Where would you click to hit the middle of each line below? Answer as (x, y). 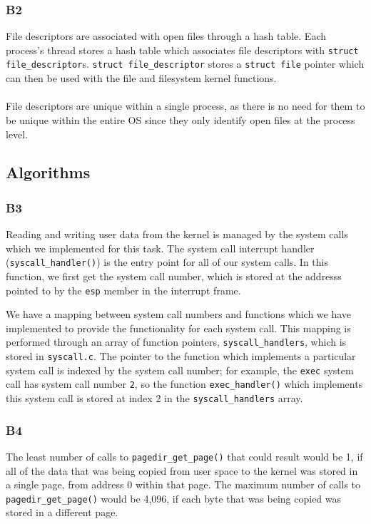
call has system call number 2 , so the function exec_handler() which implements (184, 384)
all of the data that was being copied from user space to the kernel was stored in (182, 470)
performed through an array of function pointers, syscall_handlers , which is (176, 342)
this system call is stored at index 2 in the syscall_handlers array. (154, 398)
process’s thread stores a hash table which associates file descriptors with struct (182, 50)
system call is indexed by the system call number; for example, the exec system (180, 370)
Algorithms (48, 172)
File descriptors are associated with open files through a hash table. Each (166, 36)
